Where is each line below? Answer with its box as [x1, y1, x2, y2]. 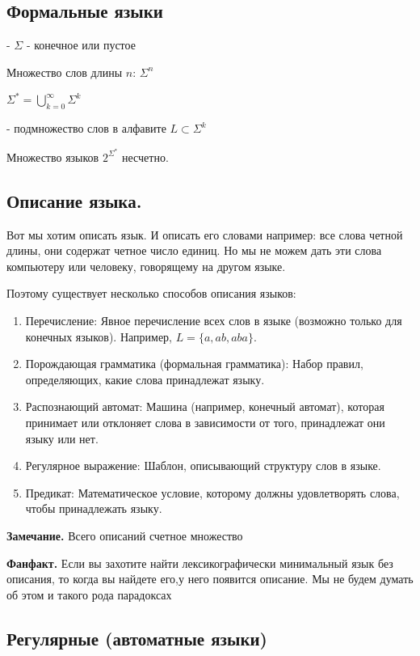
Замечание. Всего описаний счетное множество [6, 527, 243, 544]
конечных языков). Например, [25, 328, 173, 345]
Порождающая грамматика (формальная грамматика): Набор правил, [25, 355, 363, 372]
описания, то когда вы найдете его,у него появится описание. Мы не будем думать [6, 570, 414, 587]
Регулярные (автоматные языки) [6, 625, 267, 650]
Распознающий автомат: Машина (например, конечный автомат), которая [25, 398, 384, 415]
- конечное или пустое [26, 36, 136, 53]
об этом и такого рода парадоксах [6, 586, 172, 603]
